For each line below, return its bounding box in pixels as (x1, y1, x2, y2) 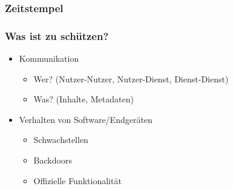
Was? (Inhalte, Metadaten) (33, 93, 134, 105)
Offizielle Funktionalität (33, 174, 122, 187)
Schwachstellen (33, 133, 88, 146)
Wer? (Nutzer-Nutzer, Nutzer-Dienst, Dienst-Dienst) (33, 72, 229, 85)
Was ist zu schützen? (5, 28, 109, 43)
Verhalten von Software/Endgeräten (19, 113, 153, 125)
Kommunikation (19, 52, 79, 65)
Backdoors (33, 154, 72, 167)
